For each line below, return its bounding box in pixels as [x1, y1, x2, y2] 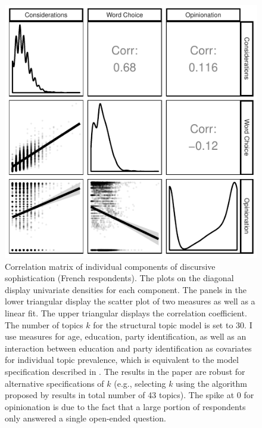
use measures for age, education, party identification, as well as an [5, 330, 247, 343]
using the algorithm [176, 377, 247, 389]
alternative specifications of [5, 377, 104, 389]
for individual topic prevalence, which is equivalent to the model [5, 353, 239, 366]
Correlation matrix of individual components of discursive [5, 260, 216, 272]
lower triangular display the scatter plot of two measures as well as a [5, 295, 255, 307]
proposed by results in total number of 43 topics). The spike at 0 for [5, 389, 254, 401]
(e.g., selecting [114, 377, 166, 389]
